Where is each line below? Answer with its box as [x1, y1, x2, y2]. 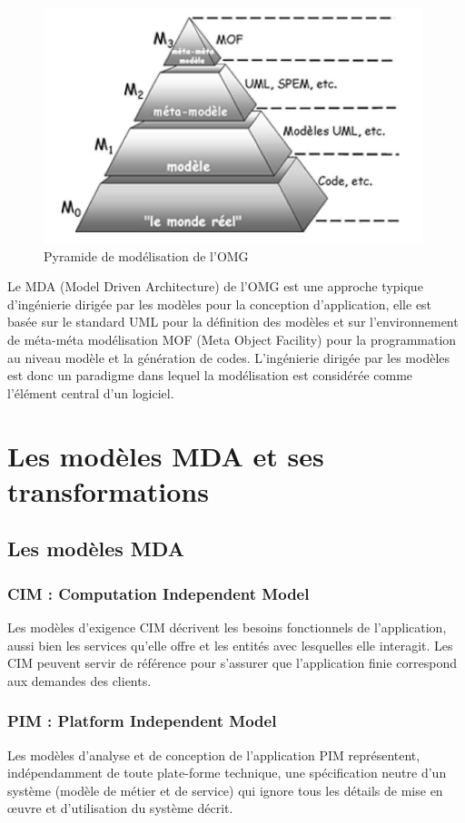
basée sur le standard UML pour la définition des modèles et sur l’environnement [7, 312, 459, 331]
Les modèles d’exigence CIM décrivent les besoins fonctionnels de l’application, [7, 617, 447, 636]
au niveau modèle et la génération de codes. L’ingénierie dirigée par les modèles [7, 348, 450, 367]
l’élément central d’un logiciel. [7, 383, 174, 402]
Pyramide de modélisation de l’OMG [44, 246, 249, 265]
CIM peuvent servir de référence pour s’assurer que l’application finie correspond [7, 653, 458, 672]
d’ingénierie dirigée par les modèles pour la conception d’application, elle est [7, 294, 432, 313]
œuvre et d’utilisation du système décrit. [7, 799, 233, 818]
